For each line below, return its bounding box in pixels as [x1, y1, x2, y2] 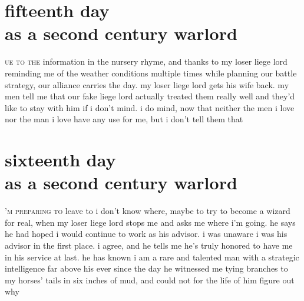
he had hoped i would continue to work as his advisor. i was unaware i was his [5, 228, 288, 240]
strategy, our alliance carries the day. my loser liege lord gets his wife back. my [5, 78, 289, 91]
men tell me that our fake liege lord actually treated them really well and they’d [5, 90, 295, 102]
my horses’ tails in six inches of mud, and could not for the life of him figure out [5, 273, 295, 286]
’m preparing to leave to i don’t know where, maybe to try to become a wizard [5, 205, 290, 217]
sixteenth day [5, 148, 116, 172]
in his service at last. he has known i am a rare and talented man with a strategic [5, 250, 299, 263]
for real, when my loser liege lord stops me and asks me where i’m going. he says [5, 216, 296, 228]
